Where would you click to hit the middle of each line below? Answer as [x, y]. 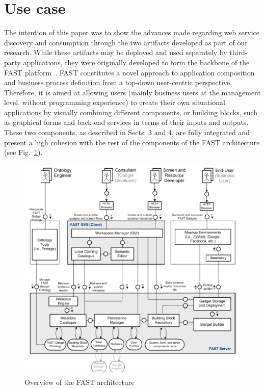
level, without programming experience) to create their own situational [115, 102]
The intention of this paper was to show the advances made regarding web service [132, 32]
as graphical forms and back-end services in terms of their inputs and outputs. [126, 122]
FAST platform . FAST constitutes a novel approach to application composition [129, 72]
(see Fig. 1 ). [23, 152]
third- [238, 52]
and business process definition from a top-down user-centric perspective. [118, 82]
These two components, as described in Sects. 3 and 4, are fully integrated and [127, 132]
